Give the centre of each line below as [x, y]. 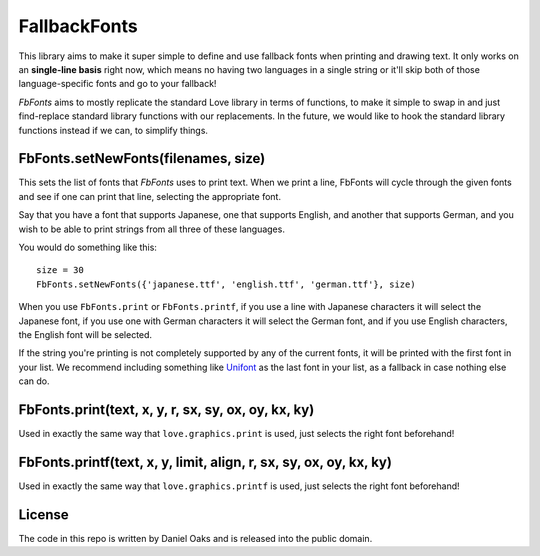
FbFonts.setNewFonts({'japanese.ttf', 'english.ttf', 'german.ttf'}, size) [226, 284]
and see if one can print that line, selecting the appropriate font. [150, 196]
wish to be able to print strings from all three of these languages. [151, 229]
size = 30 [60, 270]
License [43, 514]
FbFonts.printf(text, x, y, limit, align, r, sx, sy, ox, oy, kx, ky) [205, 461]
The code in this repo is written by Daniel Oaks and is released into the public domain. [195, 538]
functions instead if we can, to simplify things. [113, 130]
